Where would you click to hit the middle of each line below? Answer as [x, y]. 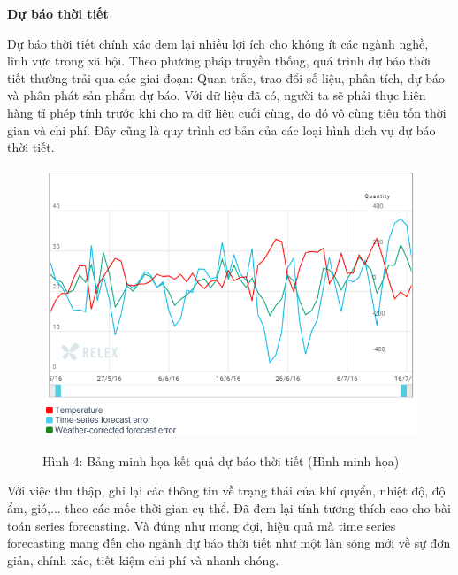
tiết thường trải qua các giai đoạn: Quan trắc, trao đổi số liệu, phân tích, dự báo [226, 77]
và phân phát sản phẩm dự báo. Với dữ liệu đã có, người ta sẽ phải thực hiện [217, 95]
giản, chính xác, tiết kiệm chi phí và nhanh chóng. [143, 560]
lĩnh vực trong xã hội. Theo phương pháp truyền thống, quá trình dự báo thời [219, 61]
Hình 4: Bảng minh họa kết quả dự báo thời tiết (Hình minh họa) [221, 460]
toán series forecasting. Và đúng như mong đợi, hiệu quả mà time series [202, 525]
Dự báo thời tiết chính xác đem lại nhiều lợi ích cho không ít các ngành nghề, [218, 43]
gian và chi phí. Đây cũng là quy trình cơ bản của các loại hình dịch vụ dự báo [221, 130]
